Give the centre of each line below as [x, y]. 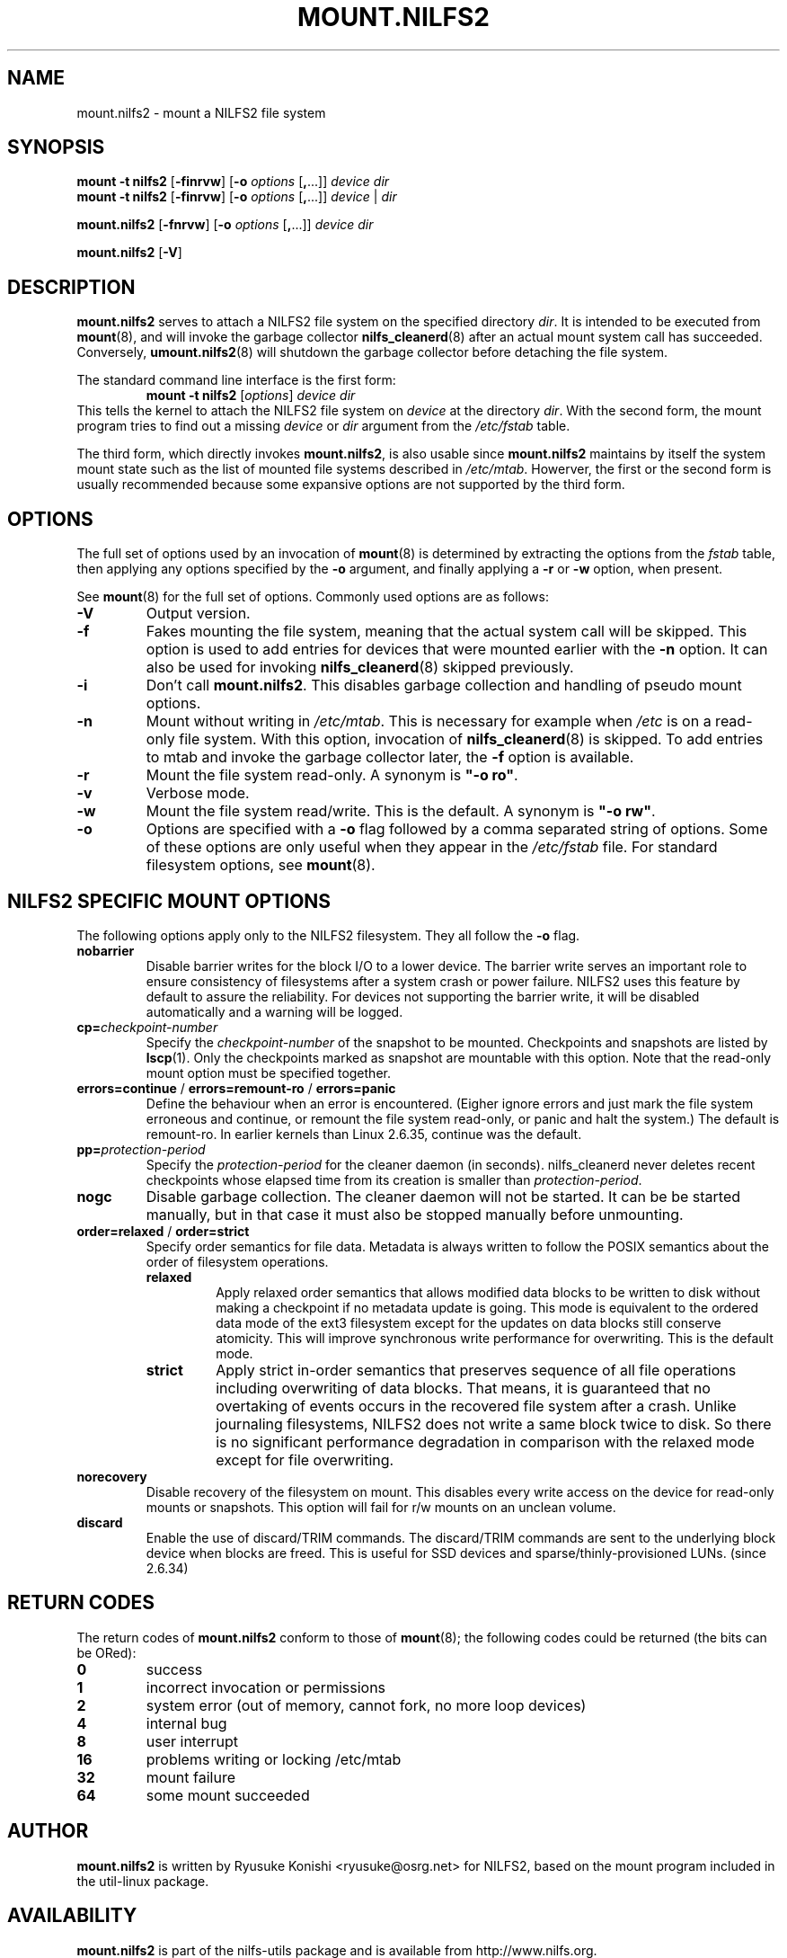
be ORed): [106, 1652]
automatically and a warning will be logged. [274, 1011]
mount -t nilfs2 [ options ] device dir [251, 396]
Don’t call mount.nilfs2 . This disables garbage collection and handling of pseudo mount [444, 685]
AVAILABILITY [72, 1916]
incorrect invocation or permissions [266, 1687]
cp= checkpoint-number [147, 1027]
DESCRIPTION [71, 287]
